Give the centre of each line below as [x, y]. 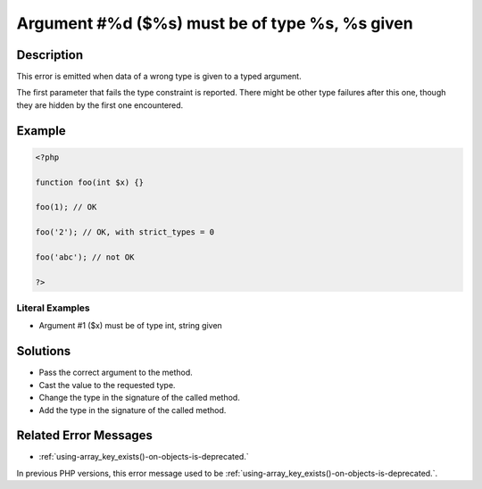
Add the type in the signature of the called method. [133, 410]
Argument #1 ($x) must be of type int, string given [130, 326]
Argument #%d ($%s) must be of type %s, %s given [215, 23]
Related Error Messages [85, 436]
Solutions [44, 351]
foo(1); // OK [66, 207]
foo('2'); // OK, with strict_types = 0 [125, 232]
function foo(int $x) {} [90, 182]
